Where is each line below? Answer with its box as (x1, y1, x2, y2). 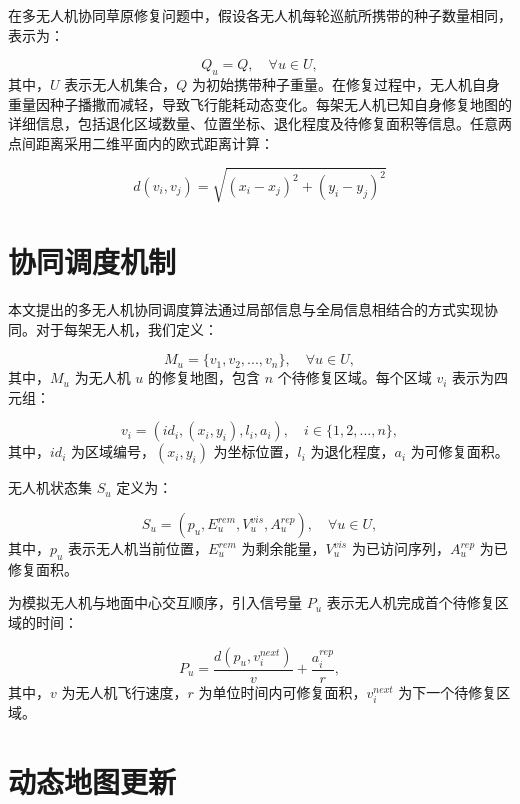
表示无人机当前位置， (68, 538, 209, 558)
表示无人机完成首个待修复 (326, 592, 495, 613)
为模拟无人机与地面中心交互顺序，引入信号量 (8, 592, 302, 613)
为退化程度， (310, 441, 395, 462)
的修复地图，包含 (147, 367, 260, 388)
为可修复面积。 (410, 441, 509, 462)
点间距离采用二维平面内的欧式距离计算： (8, 132, 274, 153)
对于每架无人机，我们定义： (35, 318, 218, 339)
